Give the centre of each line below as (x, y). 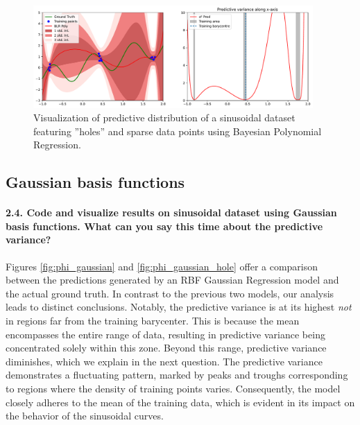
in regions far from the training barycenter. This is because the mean (153, 321)
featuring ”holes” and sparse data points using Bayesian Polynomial (178, 131)
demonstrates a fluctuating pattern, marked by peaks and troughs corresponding (177, 375)
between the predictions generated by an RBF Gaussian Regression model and (172, 280)
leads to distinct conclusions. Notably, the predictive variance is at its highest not (179, 307)
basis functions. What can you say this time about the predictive (164, 226)
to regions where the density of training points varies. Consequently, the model (173, 388)
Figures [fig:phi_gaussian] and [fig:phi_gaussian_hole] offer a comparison (162, 266)
